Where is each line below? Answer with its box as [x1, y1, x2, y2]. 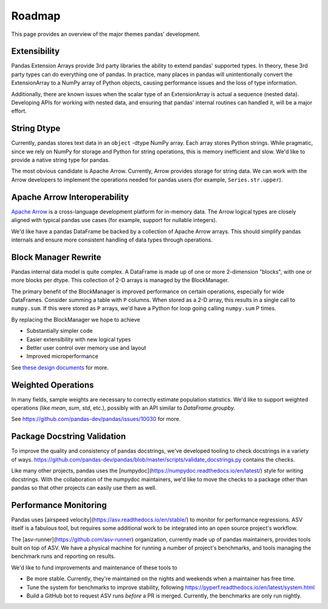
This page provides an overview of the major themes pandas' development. [11, 30, 200, 38]
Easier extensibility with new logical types [26, 335, 131, 343]
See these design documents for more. [11, 364, 109, 371]
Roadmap [11, 9, 61, 23]
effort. [11, 107, 27, 115]
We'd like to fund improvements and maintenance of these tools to [11, 563, 177, 571]
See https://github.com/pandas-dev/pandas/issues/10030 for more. [11, 416, 181, 423]
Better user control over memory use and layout [26, 344, 146, 351]
